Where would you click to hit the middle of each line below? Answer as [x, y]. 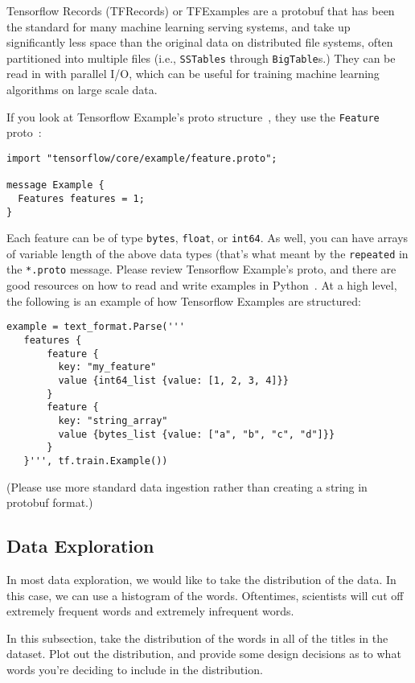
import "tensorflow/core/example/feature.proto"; [142, 158]
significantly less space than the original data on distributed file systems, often [200, 42]
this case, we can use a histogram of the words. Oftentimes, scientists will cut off [205, 595]
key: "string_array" [113, 420]
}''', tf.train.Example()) [96, 461]
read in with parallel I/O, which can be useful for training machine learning [193, 74]
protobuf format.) [50, 502]
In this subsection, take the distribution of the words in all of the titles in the [197, 638]
